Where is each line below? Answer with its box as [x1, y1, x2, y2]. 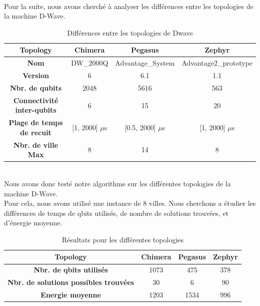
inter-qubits [15, 105, 56, 115]
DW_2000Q [71, 58, 108, 68]
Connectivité [13, 95, 58, 105]
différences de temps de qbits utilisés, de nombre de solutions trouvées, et [4, 207, 229, 218]
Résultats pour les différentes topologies [61, 234, 184, 244]
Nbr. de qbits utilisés [33, 264, 108, 275]
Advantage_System [115, 58, 175, 68]
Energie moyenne [40, 289, 101, 299]
